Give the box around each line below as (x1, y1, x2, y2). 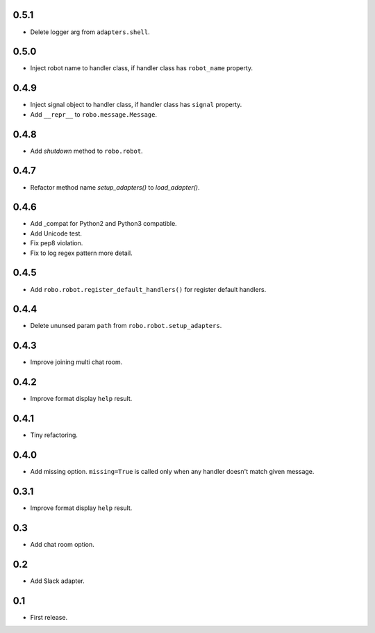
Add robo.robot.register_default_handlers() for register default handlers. (30, 285, 267, 293)
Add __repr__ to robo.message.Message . (30, 110, 158, 118)
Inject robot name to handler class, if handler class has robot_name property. (30, 64, 253, 72)
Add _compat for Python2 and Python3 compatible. (30, 220, 177, 228)
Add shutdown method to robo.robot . (30, 147, 143, 155)
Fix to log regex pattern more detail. (30, 249, 133, 257)
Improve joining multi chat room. (30, 358, 123, 366)
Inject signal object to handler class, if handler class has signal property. (30, 101, 242, 109)
